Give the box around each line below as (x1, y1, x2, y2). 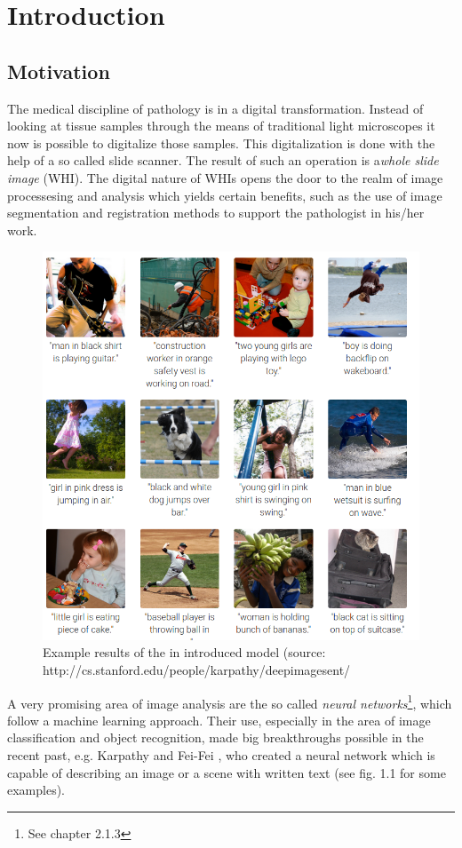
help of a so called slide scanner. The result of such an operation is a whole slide (7, 151, 439, 170)
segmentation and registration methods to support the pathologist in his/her (7, 203, 425, 222)
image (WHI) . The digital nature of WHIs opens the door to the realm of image (7, 168, 443, 186)
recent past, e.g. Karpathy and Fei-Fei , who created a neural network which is (7, 746, 435, 765)
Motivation (7, 57, 110, 84)
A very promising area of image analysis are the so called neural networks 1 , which (7, 691, 452, 712)
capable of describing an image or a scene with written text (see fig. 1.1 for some (7, 763, 446, 781)
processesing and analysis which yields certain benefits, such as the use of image (7, 186, 442, 204)
